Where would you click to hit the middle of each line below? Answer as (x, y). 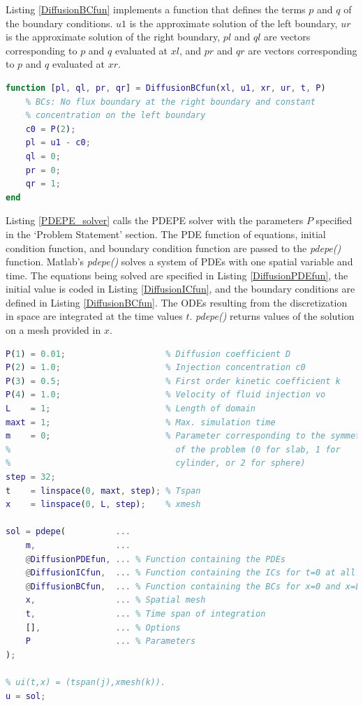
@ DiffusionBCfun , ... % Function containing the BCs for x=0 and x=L (193, 586)
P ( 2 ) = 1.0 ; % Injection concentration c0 (156, 368)
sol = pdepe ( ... (68, 532)
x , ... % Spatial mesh (116, 600)
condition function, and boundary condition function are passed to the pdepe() (173, 248)
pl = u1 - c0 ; (58, 143)
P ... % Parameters (111, 641)
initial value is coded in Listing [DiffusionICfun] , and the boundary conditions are (180, 289)
